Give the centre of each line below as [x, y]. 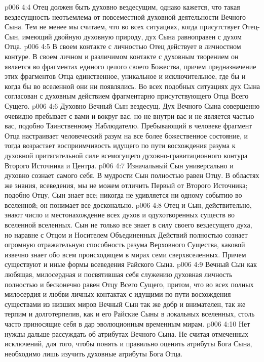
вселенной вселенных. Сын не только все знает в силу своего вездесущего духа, [128, 225]
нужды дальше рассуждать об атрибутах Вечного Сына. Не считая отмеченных [127, 333]
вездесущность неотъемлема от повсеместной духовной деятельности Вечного [125, 16]
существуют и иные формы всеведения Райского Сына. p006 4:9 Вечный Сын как [131, 264]
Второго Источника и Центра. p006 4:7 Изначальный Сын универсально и [119, 165]
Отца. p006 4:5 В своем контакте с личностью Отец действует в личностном [123, 46]
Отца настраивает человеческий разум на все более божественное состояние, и [126, 135]
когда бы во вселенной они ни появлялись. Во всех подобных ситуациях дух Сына [132, 86]
